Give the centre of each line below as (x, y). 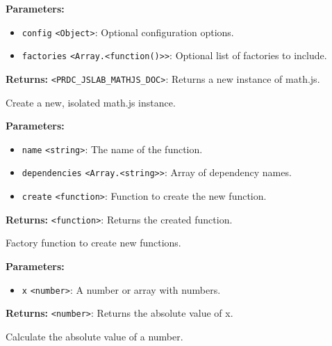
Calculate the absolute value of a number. (94, 336)
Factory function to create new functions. (93, 243)
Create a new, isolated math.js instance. (91, 102)
